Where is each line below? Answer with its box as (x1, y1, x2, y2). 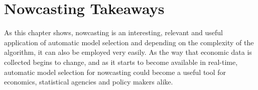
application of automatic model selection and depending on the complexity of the (4, 37, 254, 47)
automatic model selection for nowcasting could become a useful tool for (4, 66, 226, 77)
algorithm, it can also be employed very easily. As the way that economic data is (4, 47, 252, 57)
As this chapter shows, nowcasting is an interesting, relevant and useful (4, 27, 223, 38)
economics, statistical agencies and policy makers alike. (4, 76, 173, 87)
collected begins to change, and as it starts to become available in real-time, (4, 56, 238, 67)
